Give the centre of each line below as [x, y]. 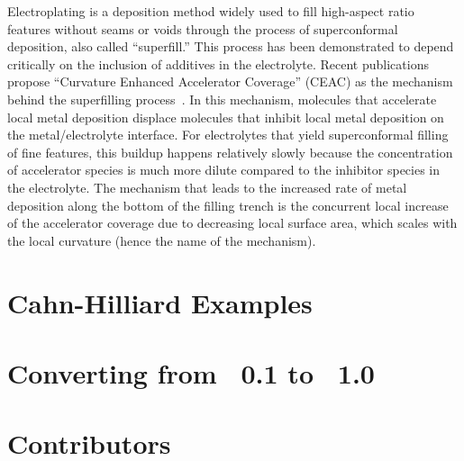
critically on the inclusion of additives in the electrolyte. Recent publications [218, 63]
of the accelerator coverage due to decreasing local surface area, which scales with [232, 223]
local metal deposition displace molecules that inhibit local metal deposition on [226, 117]
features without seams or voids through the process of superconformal [203, 28]
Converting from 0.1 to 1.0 [191, 372]
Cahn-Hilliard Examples [160, 302]
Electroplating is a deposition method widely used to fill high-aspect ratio [211, 11]
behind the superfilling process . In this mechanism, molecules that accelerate [222, 99]
